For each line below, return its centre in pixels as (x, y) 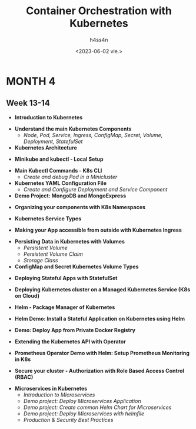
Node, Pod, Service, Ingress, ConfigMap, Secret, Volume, (93, 135)
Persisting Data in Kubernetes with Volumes (70, 241)
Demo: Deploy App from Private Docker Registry (75, 330)
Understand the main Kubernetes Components (73, 129)
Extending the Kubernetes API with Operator (70, 342)
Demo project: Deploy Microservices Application (82, 401)
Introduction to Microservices (59, 395)
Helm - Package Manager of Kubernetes (65, 307)
